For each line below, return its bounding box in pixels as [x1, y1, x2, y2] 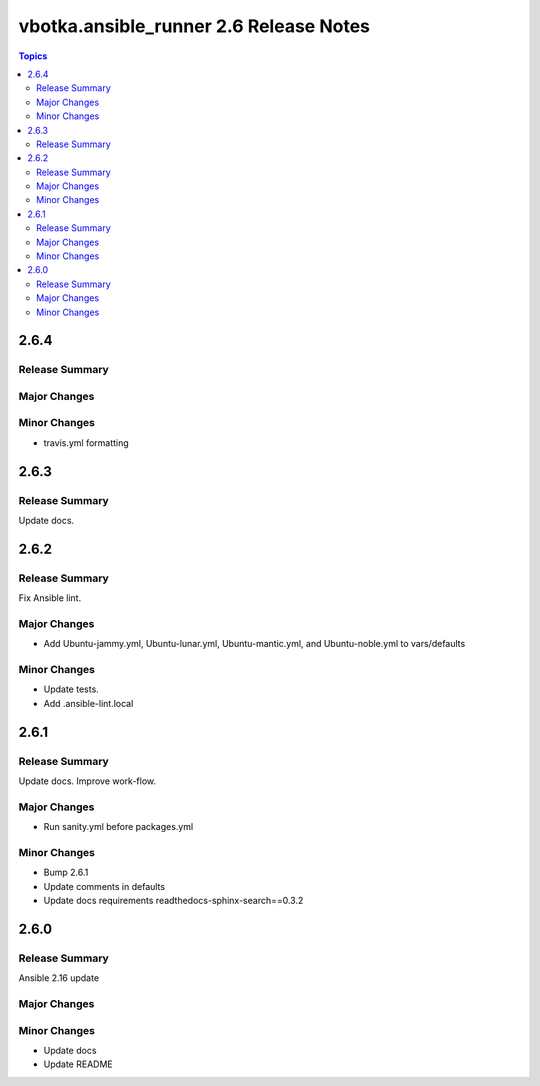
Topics [18, 50, 48, 62]
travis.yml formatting [43, 436, 129, 449]
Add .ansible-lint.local [43, 697, 134, 709]
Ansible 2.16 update [18, 972, 100, 984]
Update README [43, 1058, 114, 1070]
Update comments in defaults [43, 880, 165, 892]
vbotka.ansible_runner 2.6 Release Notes [18, 15, 370, 37]
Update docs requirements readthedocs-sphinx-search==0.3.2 [43, 895, 304, 907]
